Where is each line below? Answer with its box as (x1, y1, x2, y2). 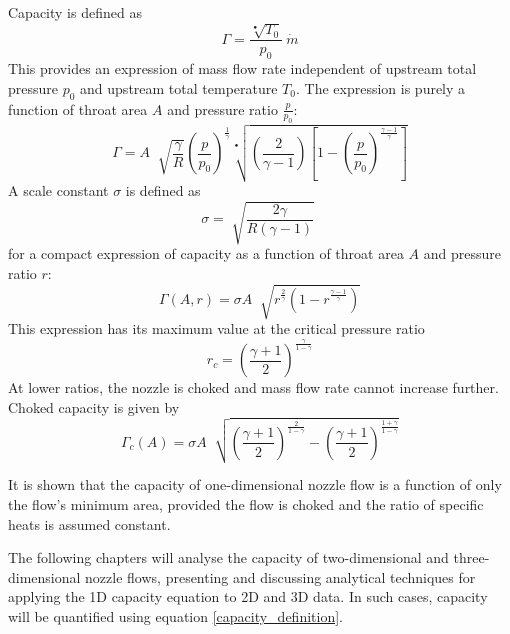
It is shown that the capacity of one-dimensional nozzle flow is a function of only (8, 474, 502, 495)
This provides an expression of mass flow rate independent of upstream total (8, 58, 477, 79)
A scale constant (8, 180, 109, 201)
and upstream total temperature (80, 77, 278, 98)
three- (453, 547, 490, 568)
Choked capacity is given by (8, 396, 180, 417)
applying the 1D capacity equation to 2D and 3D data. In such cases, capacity (8, 586, 488, 607)
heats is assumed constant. (8, 513, 171, 534)
